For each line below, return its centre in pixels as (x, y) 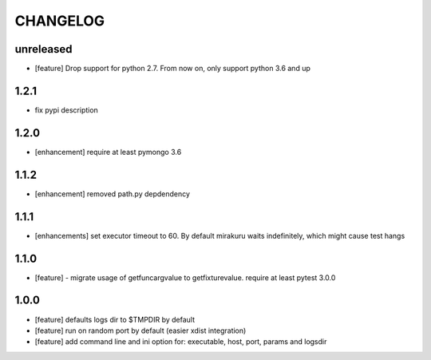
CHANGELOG (60, 21)
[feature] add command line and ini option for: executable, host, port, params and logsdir (181, 342)
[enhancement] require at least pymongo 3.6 (108, 152)
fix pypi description (67, 110)
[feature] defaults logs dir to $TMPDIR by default (115, 319)
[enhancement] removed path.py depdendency (113, 194)
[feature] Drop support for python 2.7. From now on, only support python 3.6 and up (173, 69)
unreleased (43, 49)
